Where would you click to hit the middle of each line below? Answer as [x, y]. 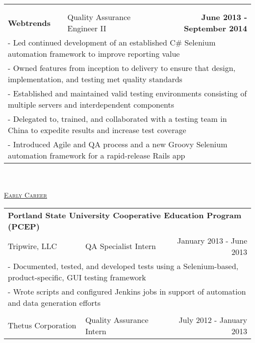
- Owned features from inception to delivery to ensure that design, [122, 68]
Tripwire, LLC [33, 246]
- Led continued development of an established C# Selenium [112, 42]
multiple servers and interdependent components [91, 104]
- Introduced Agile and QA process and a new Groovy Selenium [118, 144]
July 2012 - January [213, 320]
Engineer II [87, 28]
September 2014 [216, 28]
